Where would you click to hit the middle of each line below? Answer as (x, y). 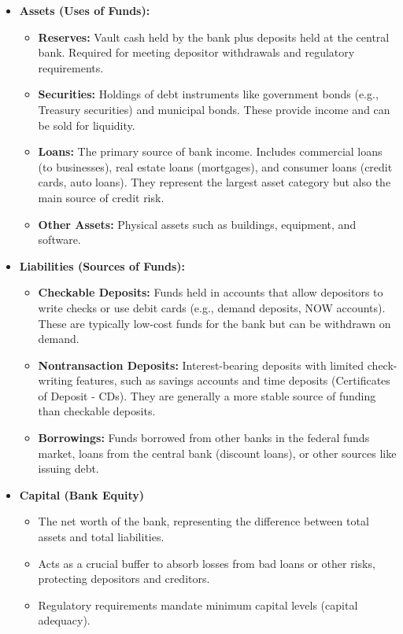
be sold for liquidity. (87, 125)
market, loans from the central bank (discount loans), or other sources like (217, 453)
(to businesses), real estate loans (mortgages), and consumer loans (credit (215, 166)
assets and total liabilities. (101, 537)
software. (59, 240)
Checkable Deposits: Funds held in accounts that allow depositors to (211, 292)
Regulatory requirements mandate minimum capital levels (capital (198, 605)
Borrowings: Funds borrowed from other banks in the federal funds (204, 438)
